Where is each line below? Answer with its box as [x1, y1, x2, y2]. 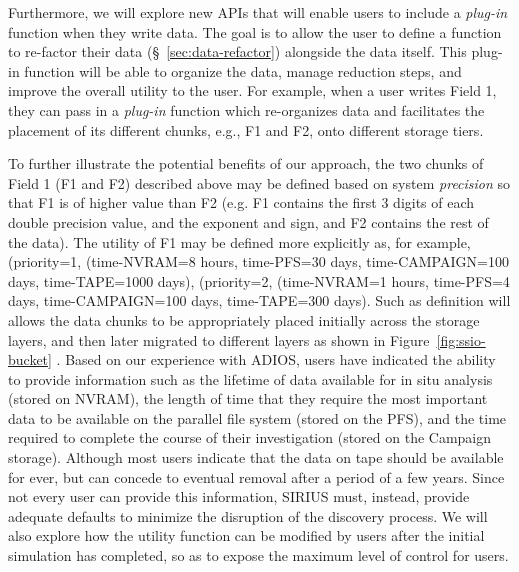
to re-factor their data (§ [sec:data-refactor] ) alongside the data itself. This [8, 41, 467, 62]
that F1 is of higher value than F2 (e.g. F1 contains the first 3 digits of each [8, 192, 475, 213]
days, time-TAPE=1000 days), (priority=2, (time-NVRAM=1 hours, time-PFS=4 [8, 270, 510, 291]
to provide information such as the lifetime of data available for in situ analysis [8, 368, 493, 389]
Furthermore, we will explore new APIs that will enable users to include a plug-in [8, 2, 508, 22]
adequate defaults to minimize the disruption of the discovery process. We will [8, 505, 488, 526]
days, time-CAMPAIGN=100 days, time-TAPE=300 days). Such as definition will [8, 290, 511, 311]
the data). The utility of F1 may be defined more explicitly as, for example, [8, 231, 471, 252]
